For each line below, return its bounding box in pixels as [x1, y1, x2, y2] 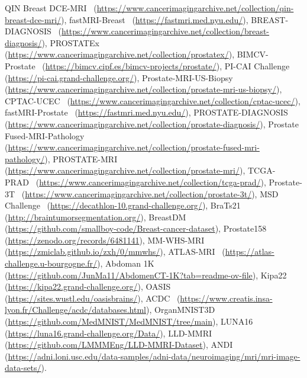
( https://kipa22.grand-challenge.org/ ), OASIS [5, 280, 171, 293]
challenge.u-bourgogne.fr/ [5, 257, 98, 270]
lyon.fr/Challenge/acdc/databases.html [5, 303, 146, 316]
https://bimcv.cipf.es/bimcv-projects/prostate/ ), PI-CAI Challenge [45, 59, 290, 72]
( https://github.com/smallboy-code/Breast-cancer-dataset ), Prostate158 [5, 222, 267, 235]
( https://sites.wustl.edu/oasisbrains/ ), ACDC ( [5, 291, 180, 304]
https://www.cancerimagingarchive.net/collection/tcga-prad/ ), [39, 175, 266, 188]
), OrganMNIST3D [146, 303, 215, 316]
